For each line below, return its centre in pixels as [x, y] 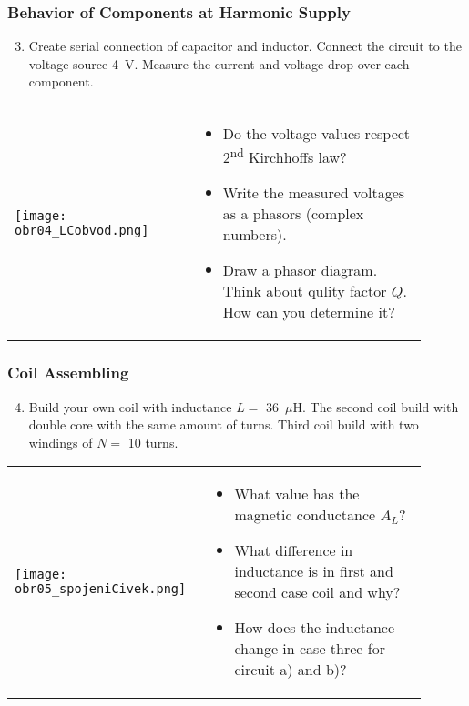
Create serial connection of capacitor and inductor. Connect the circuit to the [245, 46]
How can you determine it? [309, 312]
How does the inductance [315, 628]
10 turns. [153, 442]
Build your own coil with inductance [130, 406]
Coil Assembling [68, 373]
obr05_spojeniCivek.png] [101, 589]
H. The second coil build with [376, 406]
